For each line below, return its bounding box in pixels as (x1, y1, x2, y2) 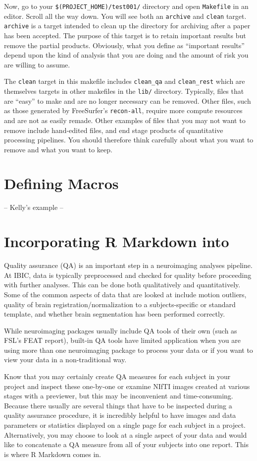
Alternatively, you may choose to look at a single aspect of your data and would (4, 429, 247, 440)
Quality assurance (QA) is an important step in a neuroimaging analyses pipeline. (4, 260, 253, 270)
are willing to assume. (4, 59, 70, 69)
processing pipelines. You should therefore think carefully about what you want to (4, 134, 254, 145)
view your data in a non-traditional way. (4, 354, 127, 365)
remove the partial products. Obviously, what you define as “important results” (4, 40, 245, 50)
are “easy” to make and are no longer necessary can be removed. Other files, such (4, 95, 251, 106)
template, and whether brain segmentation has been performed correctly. (4, 309, 225, 319)
